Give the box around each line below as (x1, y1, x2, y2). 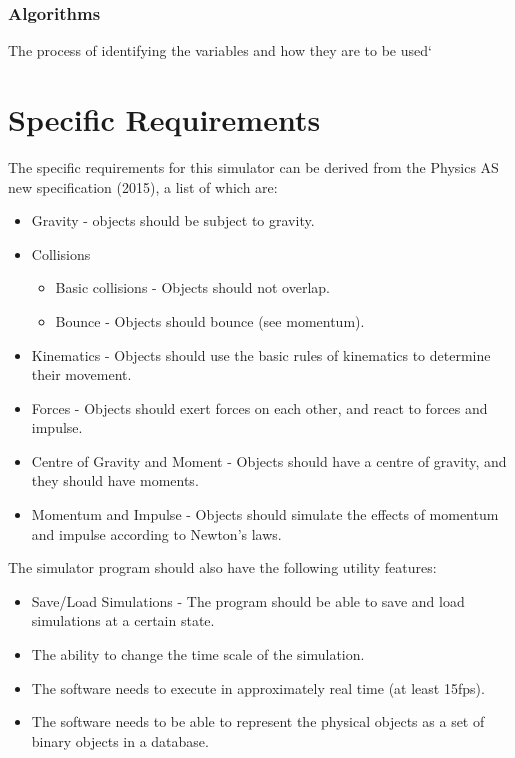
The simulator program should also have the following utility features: (8, 557, 437, 578)
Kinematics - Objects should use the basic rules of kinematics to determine (31, 344, 491, 365)
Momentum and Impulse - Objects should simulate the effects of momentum (31, 504, 499, 525)
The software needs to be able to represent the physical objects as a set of (31, 711, 485, 732)
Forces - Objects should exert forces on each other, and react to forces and (31, 397, 488, 418)
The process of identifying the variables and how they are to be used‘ (8, 40, 432, 61)
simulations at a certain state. (31, 610, 215, 631)
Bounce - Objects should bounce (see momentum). (55, 310, 365, 331)
